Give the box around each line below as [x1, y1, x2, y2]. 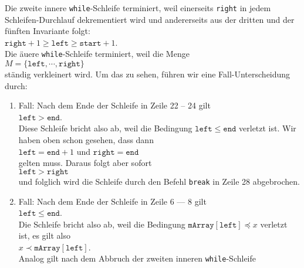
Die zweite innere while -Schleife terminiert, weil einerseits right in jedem [5, 2, 271, 13]
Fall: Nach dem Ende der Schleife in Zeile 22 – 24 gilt [18, 99, 211, 111]
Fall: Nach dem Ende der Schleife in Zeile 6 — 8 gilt [18, 195, 207, 207]
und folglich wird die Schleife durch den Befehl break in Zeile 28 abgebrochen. [18, 175, 300, 187]
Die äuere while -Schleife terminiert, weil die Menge [5, 48, 190, 60]
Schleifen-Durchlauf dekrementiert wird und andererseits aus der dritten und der [5, 13, 295, 25]
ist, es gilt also [18, 229, 70, 242]
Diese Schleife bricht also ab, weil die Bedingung [18, 122, 192, 134]
